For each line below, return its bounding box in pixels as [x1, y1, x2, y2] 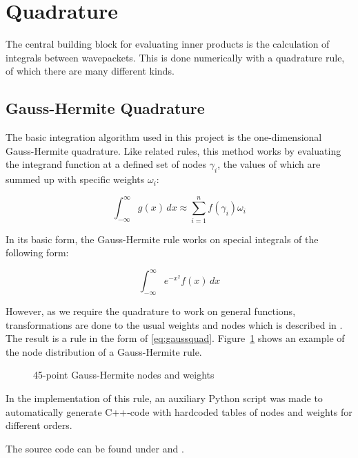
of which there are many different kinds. [6, 64, 175, 78]
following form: [6, 245, 69, 260]
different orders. [6, 418, 72, 432]
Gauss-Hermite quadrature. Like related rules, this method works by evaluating [6, 143, 341, 158]
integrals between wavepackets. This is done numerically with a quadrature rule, [6, 50, 345, 64]
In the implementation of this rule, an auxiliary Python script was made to [6, 390, 323, 405]
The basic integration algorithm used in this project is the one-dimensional [6, 130, 322, 144]
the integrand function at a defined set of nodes [6, 157, 207, 171]
